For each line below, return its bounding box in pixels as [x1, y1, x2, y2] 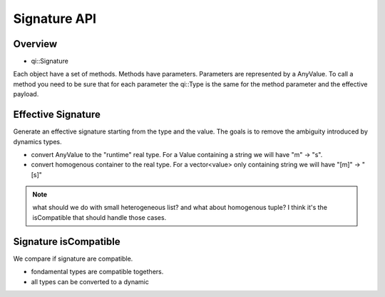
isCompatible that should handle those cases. [32, 213, 167, 221]
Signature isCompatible [13, 236, 120, 248]
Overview [13, 38, 58, 50]
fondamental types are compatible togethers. [31, 268, 164, 276]
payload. [13, 90, 39, 99]
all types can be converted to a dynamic [31, 277, 149, 286]
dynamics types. [13, 137, 62, 146]
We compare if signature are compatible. [13, 254, 133, 263]
